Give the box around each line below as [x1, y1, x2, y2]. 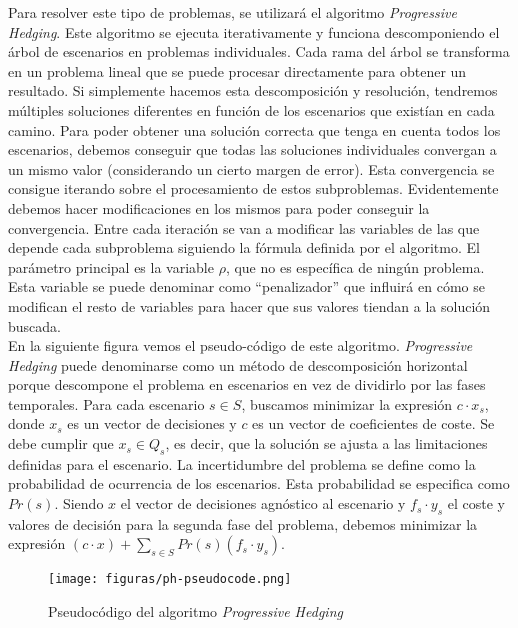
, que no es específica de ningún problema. [225, 256, 485, 277]
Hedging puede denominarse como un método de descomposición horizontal [8, 354, 468, 375]
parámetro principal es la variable [8, 256, 214, 277]
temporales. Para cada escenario [8, 393, 205, 414]
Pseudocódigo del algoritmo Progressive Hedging [48, 600, 343, 621]
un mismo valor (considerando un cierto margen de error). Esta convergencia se [8, 158, 495, 179]
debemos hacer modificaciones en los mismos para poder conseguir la [8, 197, 430, 218]
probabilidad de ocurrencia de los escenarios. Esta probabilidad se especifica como [8, 473, 510, 494]
